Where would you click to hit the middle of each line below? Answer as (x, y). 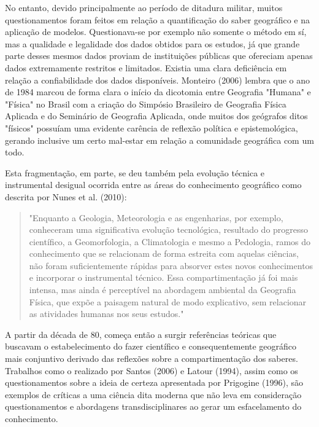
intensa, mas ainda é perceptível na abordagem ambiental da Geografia (163, 290)
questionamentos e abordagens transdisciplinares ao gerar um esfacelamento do (153, 406)
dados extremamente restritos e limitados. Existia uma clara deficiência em (146, 67)
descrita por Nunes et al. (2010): (66, 196)
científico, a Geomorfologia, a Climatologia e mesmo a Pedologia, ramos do (170, 241)
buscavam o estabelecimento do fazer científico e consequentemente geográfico (151, 346)
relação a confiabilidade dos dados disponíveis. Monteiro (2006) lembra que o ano (158, 80)
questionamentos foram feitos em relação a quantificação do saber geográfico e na (158, 19)
